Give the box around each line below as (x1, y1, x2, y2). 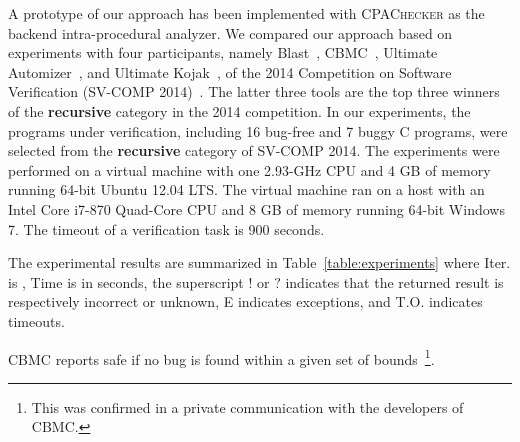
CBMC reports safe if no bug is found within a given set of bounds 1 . (8, 345, 435, 369)
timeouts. (8, 310, 65, 331)
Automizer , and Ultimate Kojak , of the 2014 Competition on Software (8, 61, 452, 82)
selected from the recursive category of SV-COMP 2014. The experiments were (8, 140, 500, 161)
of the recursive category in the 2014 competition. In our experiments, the (8, 100, 471, 121)
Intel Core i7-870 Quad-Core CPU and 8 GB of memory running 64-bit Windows (8, 198, 505, 219)
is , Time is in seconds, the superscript (8, 271, 244, 292)
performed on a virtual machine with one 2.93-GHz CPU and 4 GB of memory (8, 159, 491, 180)
